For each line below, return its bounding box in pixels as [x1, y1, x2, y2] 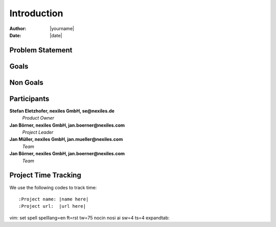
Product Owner [22, 115, 55, 121]
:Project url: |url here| [18, 204, 86, 209]
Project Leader [22, 129, 54, 135]
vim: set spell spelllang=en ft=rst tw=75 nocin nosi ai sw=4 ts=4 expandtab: [9, 214, 170, 221]
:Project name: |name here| [18, 196, 89, 202]
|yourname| [50, 25, 74, 32]
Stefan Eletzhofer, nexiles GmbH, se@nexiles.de [9, 107, 115, 114]
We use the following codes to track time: [9, 184, 97, 190]
